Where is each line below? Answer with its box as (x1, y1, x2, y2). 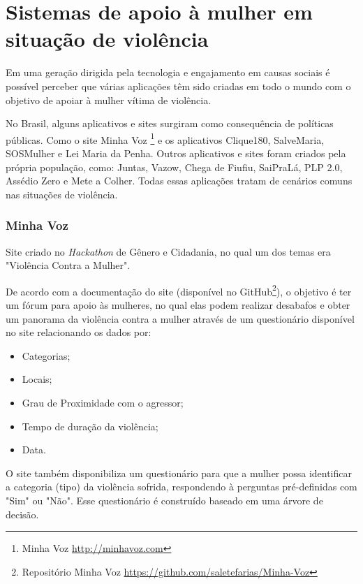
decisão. (6, 506, 39, 521)
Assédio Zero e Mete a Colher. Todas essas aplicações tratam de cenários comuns (6, 173, 353, 188)
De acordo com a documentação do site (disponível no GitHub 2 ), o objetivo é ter (6, 282, 352, 298)
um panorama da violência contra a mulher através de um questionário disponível (6, 311, 355, 326)
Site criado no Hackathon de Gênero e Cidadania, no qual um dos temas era (6, 244, 331, 258)
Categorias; (22, 348, 71, 363)
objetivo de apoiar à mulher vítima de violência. (6, 92, 212, 107)
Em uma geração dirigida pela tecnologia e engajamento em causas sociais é (6, 65, 330, 80)
